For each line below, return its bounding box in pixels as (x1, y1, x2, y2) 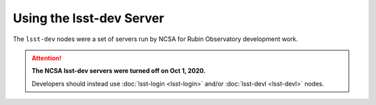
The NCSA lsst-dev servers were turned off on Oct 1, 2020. (31, 67, 206, 75)
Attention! (31, 54, 62, 62)
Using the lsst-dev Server (13, 10, 164, 26)
